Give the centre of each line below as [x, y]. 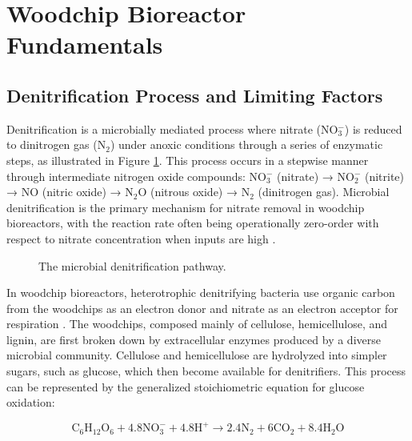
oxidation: [31, 402]
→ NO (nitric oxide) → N [70, 192]
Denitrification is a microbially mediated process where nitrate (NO [172, 128]
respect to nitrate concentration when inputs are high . [141, 238]
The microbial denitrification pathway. [132, 265]
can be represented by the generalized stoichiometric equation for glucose [186, 386]
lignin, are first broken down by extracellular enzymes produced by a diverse [194, 339]
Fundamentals [85, 44]
